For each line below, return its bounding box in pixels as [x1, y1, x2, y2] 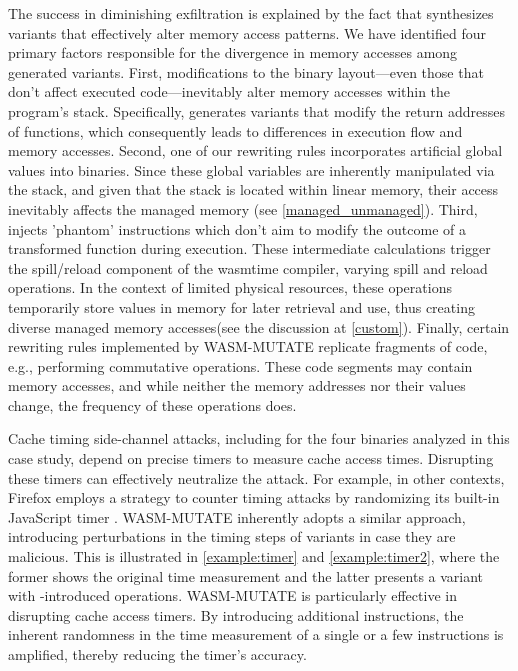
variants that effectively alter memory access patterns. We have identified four [8, 22, 487, 43]
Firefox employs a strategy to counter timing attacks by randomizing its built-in [8, 487, 500, 508]
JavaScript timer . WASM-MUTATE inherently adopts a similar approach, [8, 506, 466, 527]
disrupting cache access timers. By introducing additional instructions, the [8, 604, 464, 625]
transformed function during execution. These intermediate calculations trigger [8, 238, 491, 259]
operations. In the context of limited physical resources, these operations [8, 277, 452, 298]
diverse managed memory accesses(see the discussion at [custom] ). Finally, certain [8, 316, 510, 337]
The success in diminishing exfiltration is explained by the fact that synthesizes [8, 3, 494, 23]
